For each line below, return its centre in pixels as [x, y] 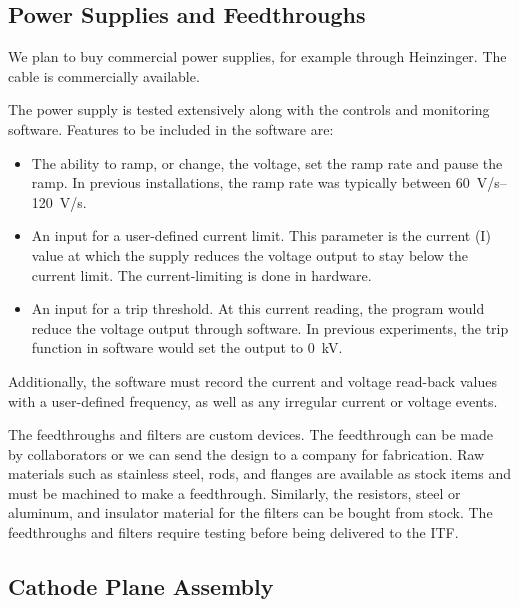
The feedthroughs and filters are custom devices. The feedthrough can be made [250, 434]
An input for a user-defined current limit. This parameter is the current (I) [261, 235]
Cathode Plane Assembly [141, 586]
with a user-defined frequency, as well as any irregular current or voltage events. [253, 400]
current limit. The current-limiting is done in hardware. [201, 274]
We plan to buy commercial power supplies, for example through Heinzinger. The [257, 56]
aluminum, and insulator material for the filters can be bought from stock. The [250, 512]
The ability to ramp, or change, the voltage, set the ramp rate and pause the [267, 162]
